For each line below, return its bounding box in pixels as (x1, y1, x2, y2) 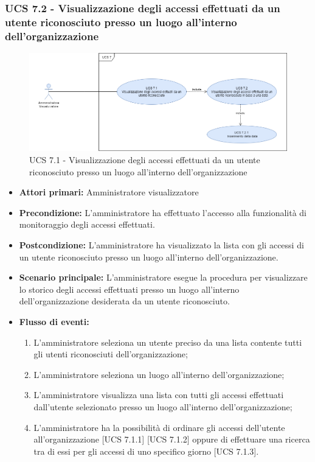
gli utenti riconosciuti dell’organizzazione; (33, 348, 188, 360)
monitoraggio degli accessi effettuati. (19, 218, 155, 231)
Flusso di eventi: (19, 315, 89, 327)
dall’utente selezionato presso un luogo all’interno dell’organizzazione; (33, 400, 292, 413)
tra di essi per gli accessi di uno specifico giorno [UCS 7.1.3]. (33, 444, 259, 457)
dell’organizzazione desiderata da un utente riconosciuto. (19, 295, 230, 307)
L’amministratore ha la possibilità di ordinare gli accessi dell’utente (33, 421, 285, 433)
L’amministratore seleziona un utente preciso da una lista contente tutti (33, 335, 302, 348)
